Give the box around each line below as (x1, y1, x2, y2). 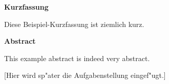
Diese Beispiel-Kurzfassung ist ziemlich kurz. (4, 18, 144, 29)
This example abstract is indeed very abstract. (4, 52, 150, 63)
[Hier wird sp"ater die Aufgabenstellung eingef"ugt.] (4, 70, 166, 80)
